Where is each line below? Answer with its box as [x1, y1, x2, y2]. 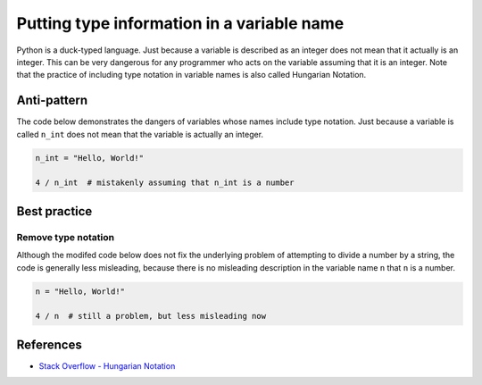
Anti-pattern [16, 93, 88, 108]
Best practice [16, 204, 93, 219]
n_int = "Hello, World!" [35, 153, 145, 163]
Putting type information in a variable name [16, 13, 345, 33]
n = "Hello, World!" [35, 286, 125, 297]
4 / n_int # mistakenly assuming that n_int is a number [35, 178, 295, 188]
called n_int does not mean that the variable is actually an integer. [16, 129, 263, 139]
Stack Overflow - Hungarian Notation [38, 360, 176, 371]
